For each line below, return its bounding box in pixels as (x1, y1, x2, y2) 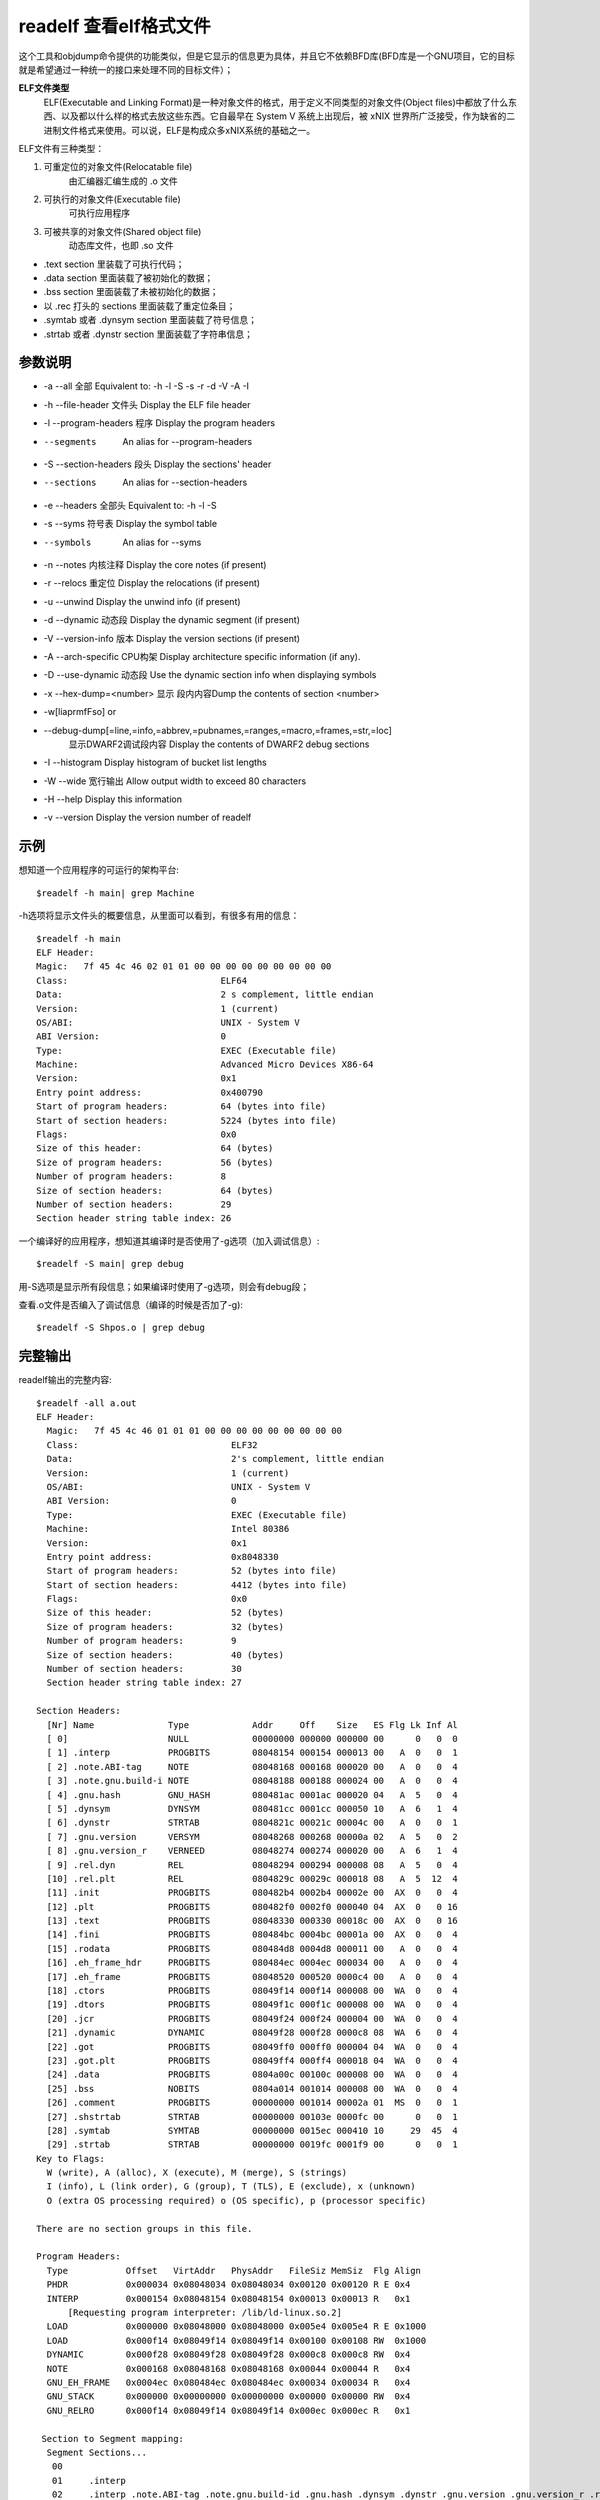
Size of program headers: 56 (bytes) (36, 1156, 274, 1168)
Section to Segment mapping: (41, 2433, 185, 2444)
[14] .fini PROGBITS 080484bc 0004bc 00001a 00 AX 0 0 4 (46, 1929, 459, 1940)
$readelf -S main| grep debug (36, 1258, 185, 1270)
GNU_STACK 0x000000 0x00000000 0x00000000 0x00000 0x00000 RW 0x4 (46, 2391, 411, 2402)
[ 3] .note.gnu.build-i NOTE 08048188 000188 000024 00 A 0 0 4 (46, 1775, 459, 1787)
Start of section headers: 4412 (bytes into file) (46, 1579, 348, 1590)
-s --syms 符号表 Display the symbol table (43, 518, 218, 530)
